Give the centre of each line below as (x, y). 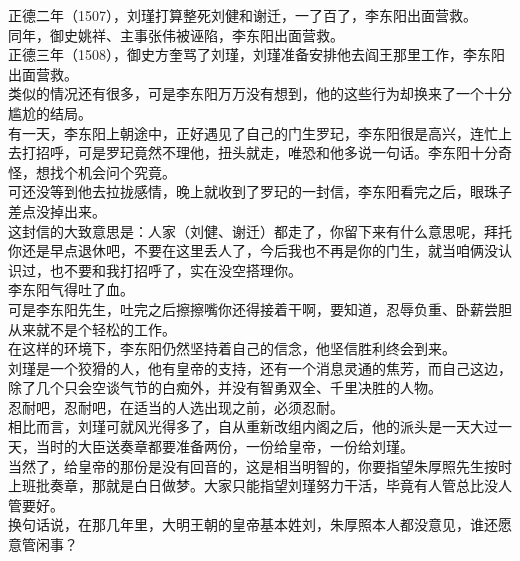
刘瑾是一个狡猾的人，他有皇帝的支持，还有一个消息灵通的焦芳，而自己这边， (260, 367)
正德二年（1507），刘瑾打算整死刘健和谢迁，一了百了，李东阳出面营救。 (242, 15)
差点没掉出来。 (57, 210)
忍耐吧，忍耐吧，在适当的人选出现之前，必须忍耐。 (176, 406)
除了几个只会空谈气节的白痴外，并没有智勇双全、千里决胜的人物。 (225, 387)
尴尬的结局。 (50, 112)
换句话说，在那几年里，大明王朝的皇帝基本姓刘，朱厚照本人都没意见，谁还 (253, 524)
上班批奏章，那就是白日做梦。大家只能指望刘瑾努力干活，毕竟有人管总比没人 (260, 485)
